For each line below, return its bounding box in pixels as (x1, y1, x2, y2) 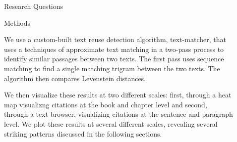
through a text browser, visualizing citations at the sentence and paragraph (4, 109, 233, 119)
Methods (4, 17, 30, 28)
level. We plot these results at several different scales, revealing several (4, 118, 218, 129)
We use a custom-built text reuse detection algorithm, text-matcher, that (4, 34, 226, 45)
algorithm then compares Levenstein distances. (4, 73, 146, 83)
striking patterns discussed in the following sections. (4, 128, 162, 139)
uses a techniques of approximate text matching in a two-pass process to (4, 44, 224, 54)
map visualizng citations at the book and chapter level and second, (4, 99, 207, 109)
